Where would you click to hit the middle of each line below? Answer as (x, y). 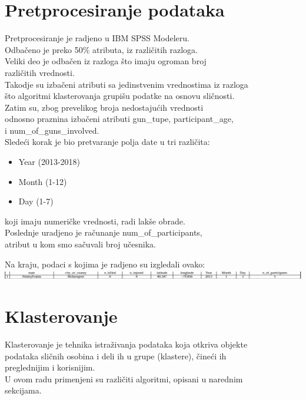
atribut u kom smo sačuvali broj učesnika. (80, 244)
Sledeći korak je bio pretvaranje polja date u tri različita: (107, 142)
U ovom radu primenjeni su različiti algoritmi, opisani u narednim (124, 378)
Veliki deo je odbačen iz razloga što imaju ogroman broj (106, 61)
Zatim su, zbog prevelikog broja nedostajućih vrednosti (104, 107)
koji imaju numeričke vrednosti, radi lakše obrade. (95, 221)
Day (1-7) (36, 201)
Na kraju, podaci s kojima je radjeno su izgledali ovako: (105, 264)
